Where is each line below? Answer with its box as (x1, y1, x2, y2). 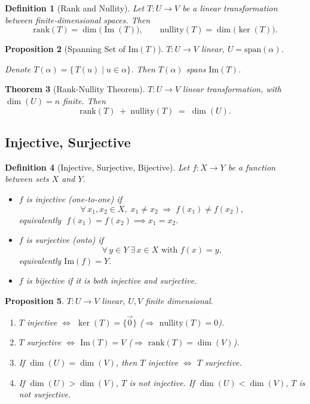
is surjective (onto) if (26, 233, 104, 246)
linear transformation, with (183, 83, 281, 95)
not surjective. (19, 388, 71, 400)
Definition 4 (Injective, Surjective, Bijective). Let (5, 160, 190, 173)
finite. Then (63, 94, 106, 107)
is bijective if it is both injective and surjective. (26, 274, 197, 287)
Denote (5, 62, 31, 75)
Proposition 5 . (5, 294, 64, 306)
